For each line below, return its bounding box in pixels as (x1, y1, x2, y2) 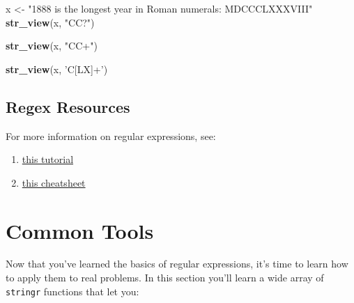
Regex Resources (6, 95, 130, 117)
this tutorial (22, 152, 74, 166)
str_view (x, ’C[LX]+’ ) (6, 61, 108, 76)
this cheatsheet (22, 175, 86, 189)
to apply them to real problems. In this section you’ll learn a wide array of (6, 270, 324, 285)
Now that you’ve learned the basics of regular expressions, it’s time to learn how (6, 256, 348, 271)
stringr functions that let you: (6, 283, 139, 298)
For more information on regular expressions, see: (6, 128, 216, 143)
